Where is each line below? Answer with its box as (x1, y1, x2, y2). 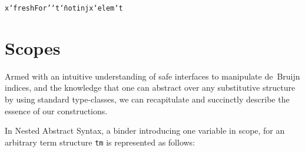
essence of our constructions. (5, 104, 108, 117)
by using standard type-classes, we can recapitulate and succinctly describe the (5, 92, 290, 105)
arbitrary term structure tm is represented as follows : (5, 136, 195, 148)
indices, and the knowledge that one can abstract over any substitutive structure (5, 81, 296, 94)
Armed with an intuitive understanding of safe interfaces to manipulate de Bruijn (5, 70, 300, 82)
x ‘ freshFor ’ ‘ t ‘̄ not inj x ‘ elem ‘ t (5, 4, 123, 12)
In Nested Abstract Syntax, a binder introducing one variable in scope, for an (5, 124, 285, 137)
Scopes (5, 35, 61, 60)
